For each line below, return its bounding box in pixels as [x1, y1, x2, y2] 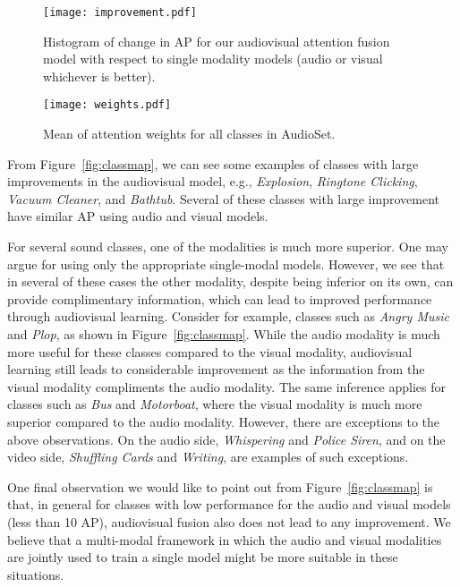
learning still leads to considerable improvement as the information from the [7, 360, 425, 379]
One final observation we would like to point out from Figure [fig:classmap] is [7, 477, 433, 496]
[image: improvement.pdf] [43, 6, 197, 19]
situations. [7, 565, 64, 583]
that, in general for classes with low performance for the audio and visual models [7, 495, 451, 514]
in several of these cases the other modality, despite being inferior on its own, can [7, 272, 454, 291]
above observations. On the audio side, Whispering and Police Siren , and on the [7, 430, 446, 448]
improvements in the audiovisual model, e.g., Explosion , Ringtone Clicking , [7, 172, 418, 191]
